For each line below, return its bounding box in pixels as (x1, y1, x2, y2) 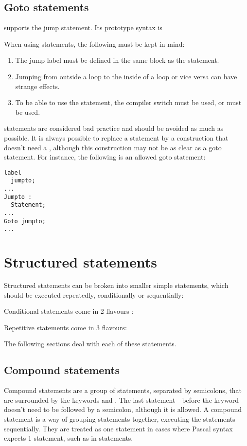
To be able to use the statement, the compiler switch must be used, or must (15, 97, 242, 107)
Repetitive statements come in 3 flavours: (4, 322, 127, 332)
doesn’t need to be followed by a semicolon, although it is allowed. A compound (4, 404, 242, 414)
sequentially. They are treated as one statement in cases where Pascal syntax (4, 423, 233, 433)
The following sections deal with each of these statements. (4, 339, 176, 349)
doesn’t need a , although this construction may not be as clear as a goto (4, 142, 222, 152)
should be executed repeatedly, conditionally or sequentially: (4, 289, 184, 300)
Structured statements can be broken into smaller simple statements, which (4, 280, 229, 290)
